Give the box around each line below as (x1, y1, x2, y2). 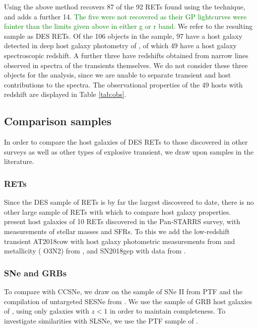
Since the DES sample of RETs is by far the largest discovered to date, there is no (4, 197, 254, 207)
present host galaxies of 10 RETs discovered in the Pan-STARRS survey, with (4, 216, 240, 227)
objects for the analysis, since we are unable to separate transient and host (4, 70, 231, 80)
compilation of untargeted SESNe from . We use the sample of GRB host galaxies (4, 296, 252, 306)
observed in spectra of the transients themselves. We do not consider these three (4, 60, 248, 70)
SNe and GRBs (4, 266, 67, 279)
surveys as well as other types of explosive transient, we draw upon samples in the (4, 146, 254, 157)
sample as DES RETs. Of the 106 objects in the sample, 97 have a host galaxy (4, 30, 243, 41)
